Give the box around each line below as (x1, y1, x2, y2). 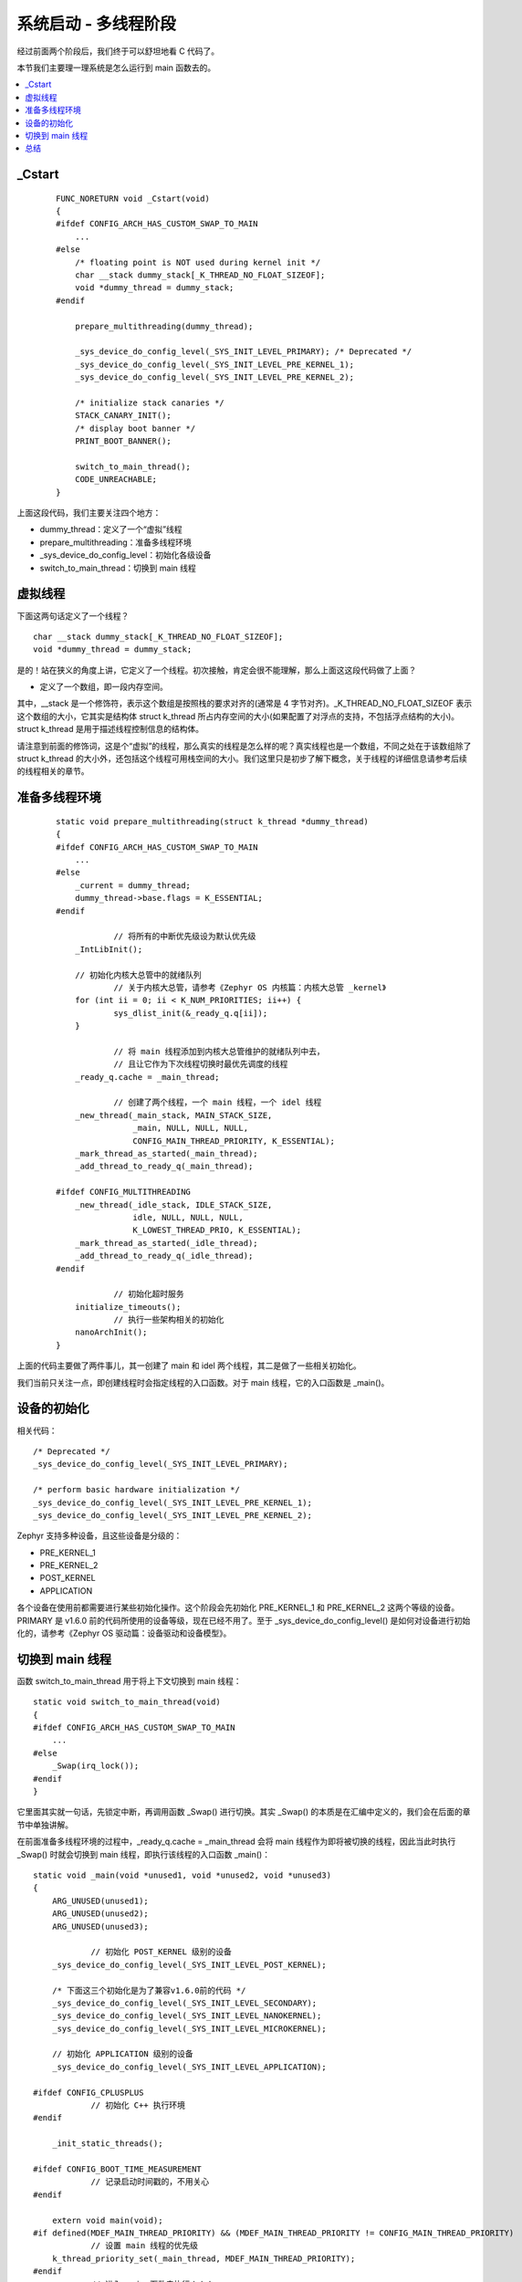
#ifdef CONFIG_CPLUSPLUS (33, 2087, 144, 2098)
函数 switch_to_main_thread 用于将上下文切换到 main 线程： (16, 1675, 242, 1686)
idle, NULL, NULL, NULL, (132, 1212, 244, 1222)
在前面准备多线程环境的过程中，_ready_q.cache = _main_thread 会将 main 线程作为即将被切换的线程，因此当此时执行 (16, 1836, 456, 1848)
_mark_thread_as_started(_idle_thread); (74, 1238, 259, 1248)
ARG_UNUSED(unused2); (51, 1909, 150, 1919)
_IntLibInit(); (74, 944, 143, 954)
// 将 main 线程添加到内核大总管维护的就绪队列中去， (113, 1046, 326, 1056)
